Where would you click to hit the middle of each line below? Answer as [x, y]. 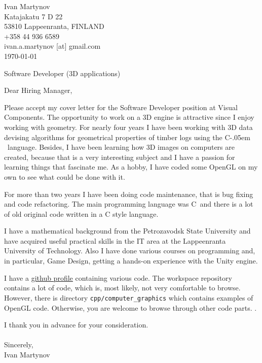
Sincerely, [19, 344]
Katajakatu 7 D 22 [33, 16]
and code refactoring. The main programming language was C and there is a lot [129, 204]
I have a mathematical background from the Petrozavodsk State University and [127, 231]
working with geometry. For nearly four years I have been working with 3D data [128, 127]
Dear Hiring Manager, [38, 90]
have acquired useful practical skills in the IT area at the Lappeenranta [115, 240]
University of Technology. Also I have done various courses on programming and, [130, 251]
